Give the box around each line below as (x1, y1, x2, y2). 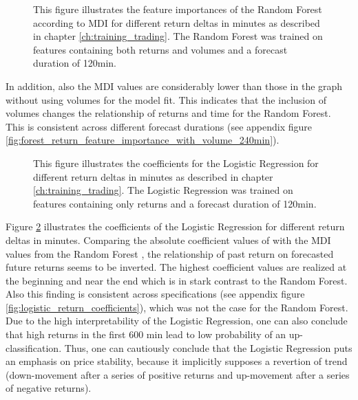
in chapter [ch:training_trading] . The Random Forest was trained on (33, 29, 323, 43)
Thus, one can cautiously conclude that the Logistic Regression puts (64, 340, 352, 355)
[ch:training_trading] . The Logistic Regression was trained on (33, 183, 293, 197)
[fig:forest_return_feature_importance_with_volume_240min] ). (6, 133, 280, 147)
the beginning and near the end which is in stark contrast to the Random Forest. (6, 273, 348, 287)
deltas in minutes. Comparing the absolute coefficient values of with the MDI (6, 232, 331, 247)
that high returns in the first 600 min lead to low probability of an (6, 327, 286, 342)
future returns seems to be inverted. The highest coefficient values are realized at (6, 260, 347, 274)
